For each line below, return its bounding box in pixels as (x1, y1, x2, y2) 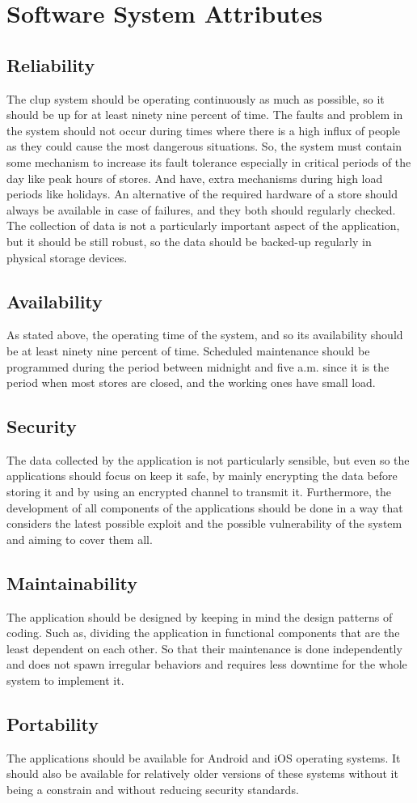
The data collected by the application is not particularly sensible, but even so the (6, 451, 410, 468)
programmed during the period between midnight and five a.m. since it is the (6, 358, 390, 375)
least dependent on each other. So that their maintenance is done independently (6, 639, 402, 656)
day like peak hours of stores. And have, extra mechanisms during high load (6, 169, 383, 186)
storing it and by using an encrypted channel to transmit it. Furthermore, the (6, 483, 391, 500)
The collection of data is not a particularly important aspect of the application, (6, 217, 400, 234)
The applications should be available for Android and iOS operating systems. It (6, 749, 401, 766)
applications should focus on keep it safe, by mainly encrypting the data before (6, 467, 398, 484)
